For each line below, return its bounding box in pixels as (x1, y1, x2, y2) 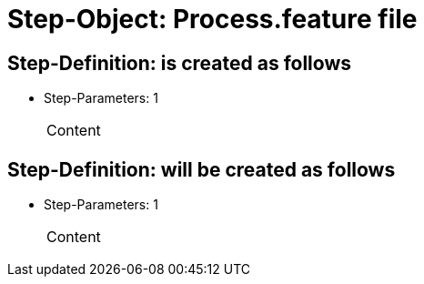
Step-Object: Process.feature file (7, 4, 418, 35)
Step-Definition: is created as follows (7, 51, 352, 75)
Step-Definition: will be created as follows (7, 157, 396, 181)
